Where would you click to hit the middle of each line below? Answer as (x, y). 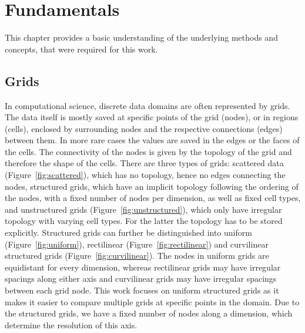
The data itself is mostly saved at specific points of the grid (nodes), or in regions (152, 117)
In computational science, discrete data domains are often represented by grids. (148, 105)
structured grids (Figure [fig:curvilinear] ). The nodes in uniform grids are (137, 255)
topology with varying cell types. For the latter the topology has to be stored (144, 221)
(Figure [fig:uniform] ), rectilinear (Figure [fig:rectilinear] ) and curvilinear (137, 244)
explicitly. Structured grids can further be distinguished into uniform (128, 233)
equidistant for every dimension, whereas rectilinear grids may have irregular (143, 267)
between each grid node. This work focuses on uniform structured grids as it (142, 290)
